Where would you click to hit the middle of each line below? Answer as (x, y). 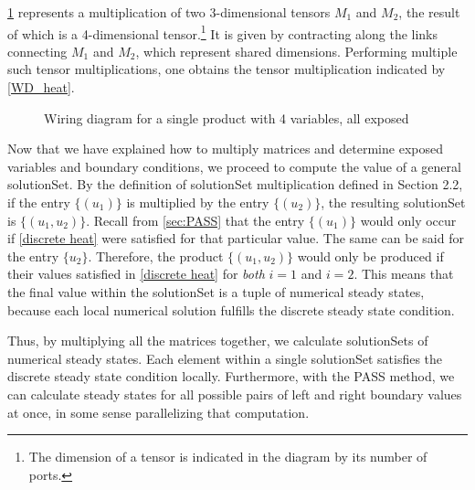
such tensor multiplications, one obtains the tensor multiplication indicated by (227, 69)
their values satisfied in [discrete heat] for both (136, 274)
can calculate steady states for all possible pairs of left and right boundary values (235, 394)
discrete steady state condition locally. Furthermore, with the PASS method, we (231, 376)
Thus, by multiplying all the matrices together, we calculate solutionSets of (218, 341)
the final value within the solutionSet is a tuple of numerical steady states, (216, 291)
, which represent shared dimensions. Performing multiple (296, 51)
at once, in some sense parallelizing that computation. (158, 412)
